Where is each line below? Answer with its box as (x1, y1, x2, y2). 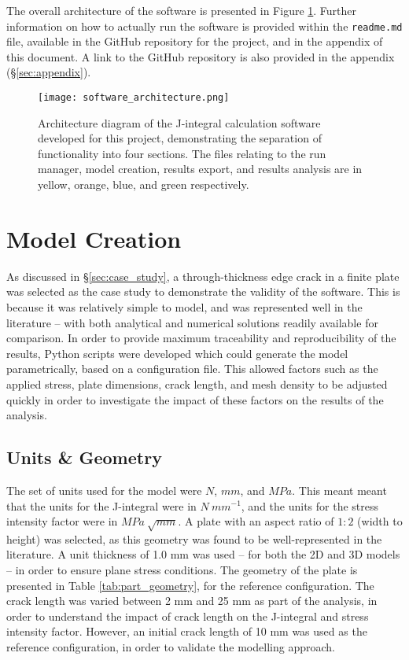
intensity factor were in (6, 513, 118, 529)
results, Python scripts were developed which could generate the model (6, 345, 348, 361)
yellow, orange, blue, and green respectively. (38, 176, 249, 193)
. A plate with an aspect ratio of (178, 513, 334, 529)
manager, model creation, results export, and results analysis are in (38, 160, 363, 177)
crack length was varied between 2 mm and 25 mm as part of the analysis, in (6, 592, 378, 609)
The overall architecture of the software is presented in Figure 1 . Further (6, 2, 357, 18)
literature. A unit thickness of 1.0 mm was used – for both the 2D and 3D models (6, 546, 400, 562)
